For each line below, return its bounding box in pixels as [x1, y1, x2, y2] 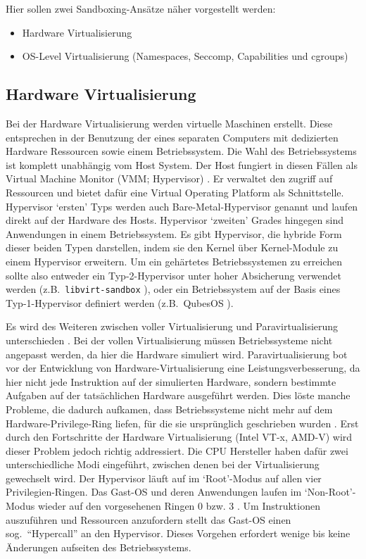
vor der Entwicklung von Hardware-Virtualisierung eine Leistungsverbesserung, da [6, 360, 360, 375]
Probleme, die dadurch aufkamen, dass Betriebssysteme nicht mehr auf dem [6, 401, 333, 416]
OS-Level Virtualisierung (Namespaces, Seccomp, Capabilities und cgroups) [22, 49, 348, 63]
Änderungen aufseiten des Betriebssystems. [6, 539, 191, 554]
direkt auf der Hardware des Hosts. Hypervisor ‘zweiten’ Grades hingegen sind [6, 213, 343, 227]
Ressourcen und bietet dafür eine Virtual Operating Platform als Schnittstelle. [6, 184, 344, 199]
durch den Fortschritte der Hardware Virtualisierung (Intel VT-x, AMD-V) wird [6, 429, 353, 444]
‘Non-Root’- [304, 484, 356, 499]
